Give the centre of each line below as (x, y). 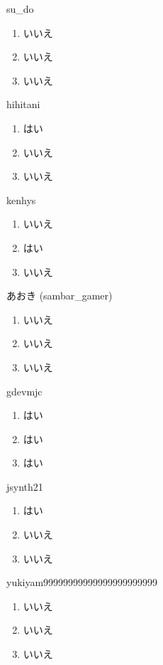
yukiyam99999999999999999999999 (82, 582)
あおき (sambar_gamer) (60, 296)
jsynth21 (25, 486)
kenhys (21, 199)
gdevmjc (24, 391)
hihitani (23, 104)
